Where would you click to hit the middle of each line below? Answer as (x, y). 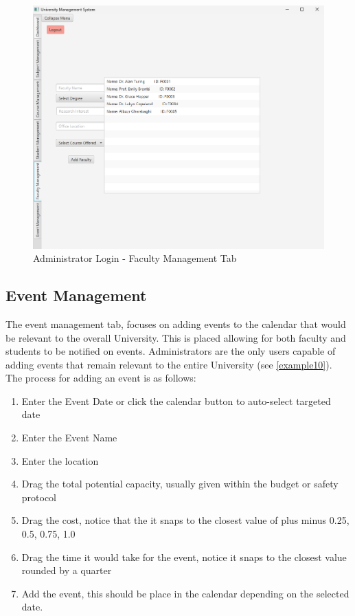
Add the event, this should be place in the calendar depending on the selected (185, 593)
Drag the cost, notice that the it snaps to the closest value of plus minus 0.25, (185, 520)
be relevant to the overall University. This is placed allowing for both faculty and (176, 337)
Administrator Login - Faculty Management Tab (135, 258)
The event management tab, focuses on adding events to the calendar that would (176, 323)
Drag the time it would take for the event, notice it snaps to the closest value (184, 557)
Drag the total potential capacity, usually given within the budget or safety (180, 484)
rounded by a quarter (67, 570)
